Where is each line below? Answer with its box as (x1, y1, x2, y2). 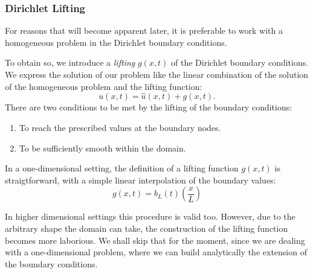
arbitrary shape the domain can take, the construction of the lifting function (5, 221, 288, 234)
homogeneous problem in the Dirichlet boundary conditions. (5, 36, 227, 48)
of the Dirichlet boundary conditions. (171, 56, 309, 69)
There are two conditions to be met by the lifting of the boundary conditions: (5, 101, 292, 113)
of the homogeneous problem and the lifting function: (5, 80, 202, 92)
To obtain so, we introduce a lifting (5, 56, 135, 69)
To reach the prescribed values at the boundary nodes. (19, 121, 221, 133)
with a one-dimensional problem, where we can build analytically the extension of (5, 246, 307, 258)
